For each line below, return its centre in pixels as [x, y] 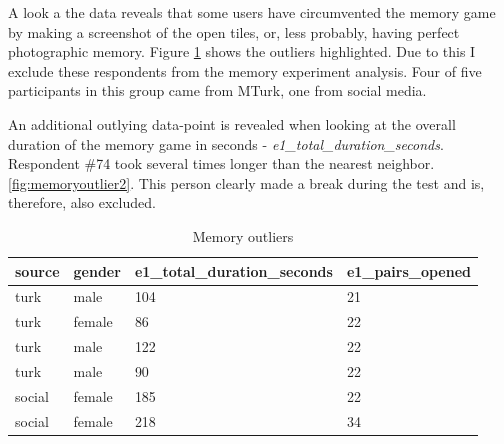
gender [97, 270]
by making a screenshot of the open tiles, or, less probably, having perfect [234, 31]
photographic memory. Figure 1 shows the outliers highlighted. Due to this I [242, 51]
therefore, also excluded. [82, 202]
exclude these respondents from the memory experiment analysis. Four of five [245, 70]
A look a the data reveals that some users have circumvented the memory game [252, 12]
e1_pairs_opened [409, 270]
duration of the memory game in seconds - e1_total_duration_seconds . [226, 143]
